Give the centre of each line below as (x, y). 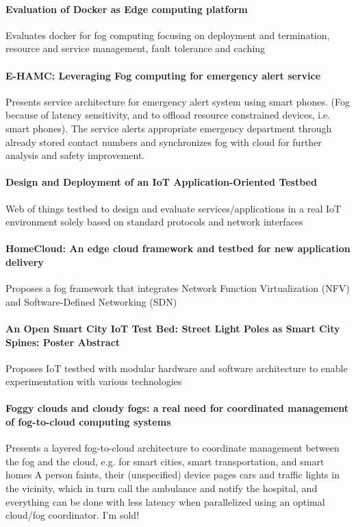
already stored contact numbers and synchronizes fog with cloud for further (164, 142)
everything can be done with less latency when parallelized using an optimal (165, 501)
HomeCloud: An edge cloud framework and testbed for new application (178, 248)
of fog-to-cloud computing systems (88, 422)
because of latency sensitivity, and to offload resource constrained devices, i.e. (168, 115)
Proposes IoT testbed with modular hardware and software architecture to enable (177, 368)
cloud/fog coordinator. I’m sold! (73, 515)
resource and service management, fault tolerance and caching (136, 48)
